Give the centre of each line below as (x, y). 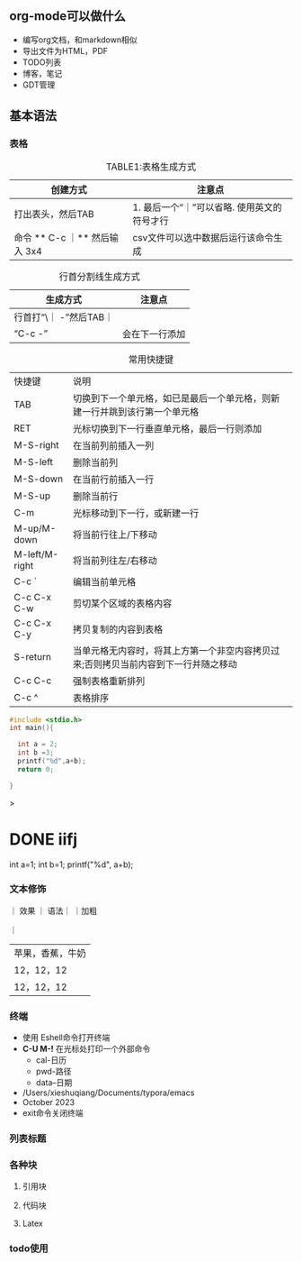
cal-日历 (51, 1060)
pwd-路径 (53, 1072)
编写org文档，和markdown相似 (80, 40)
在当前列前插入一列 (113, 445)
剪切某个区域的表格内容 (122, 603)
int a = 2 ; (38, 745)
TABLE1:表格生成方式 (151, 167)
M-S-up (32, 496)
